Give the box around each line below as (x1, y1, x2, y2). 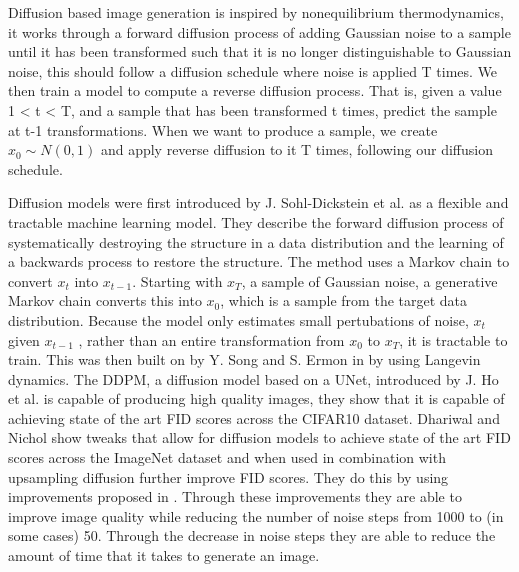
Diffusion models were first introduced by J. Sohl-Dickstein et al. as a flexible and (8, 192, 509, 213)
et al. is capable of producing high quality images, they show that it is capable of (8, 388, 505, 409)
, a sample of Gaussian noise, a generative (241, 270, 498, 291)
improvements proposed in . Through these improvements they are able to (8, 486, 462, 507)
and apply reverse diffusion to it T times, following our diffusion (100, 139, 493, 160)
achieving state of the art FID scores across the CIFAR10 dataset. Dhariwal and (8, 407, 500, 428)
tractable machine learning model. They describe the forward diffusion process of (8, 211, 504, 232)
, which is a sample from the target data (220, 290, 468, 311)
